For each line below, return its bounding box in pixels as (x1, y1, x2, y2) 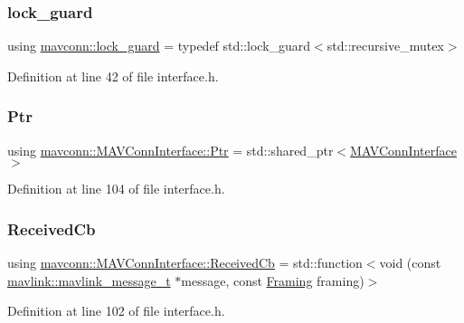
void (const (379, 253, 441, 272)
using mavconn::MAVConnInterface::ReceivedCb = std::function (7, 253, 363, 272)
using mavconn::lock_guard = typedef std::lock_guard (7, 36, 311, 55)
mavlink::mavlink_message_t (7, 271, 171, 290)
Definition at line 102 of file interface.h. (7, 301, 225, 320)
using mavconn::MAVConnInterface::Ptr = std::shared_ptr (7, 140, 334, 159)
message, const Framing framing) (181, 271, 365, 290)
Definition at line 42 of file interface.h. (7, 66, 219, 85)
